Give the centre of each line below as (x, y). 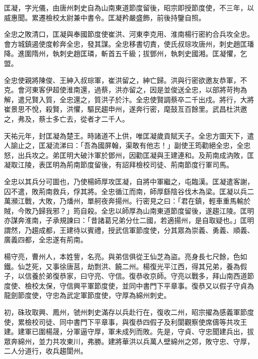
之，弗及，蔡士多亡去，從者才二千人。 (66, 118)
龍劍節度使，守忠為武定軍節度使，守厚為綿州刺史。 (87, 295)
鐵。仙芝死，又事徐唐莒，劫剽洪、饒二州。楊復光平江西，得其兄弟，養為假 (126, 266)
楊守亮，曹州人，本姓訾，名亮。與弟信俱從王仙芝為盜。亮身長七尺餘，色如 (126, 256)
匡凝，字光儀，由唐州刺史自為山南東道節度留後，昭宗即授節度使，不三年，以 (129, 7)
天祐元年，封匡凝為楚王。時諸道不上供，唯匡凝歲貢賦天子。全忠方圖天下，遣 (129, 135)
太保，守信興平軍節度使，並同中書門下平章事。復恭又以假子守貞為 (146, 285)
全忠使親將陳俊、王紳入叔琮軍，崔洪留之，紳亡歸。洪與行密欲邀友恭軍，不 (126, 80)
